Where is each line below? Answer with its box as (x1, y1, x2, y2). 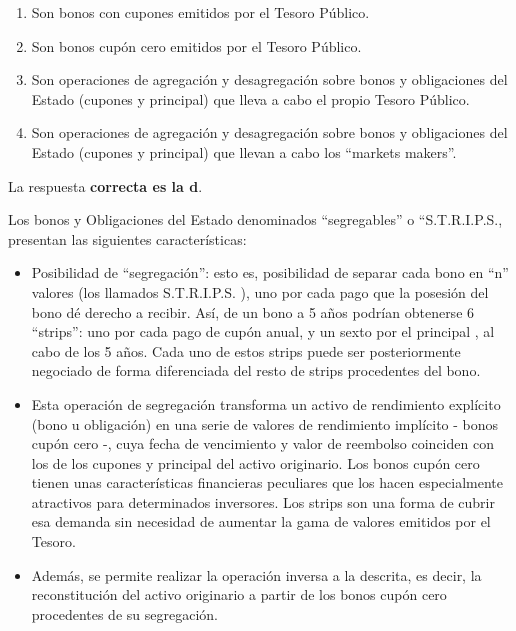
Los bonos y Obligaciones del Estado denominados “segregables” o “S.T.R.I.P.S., (8, 209, 503, 230)
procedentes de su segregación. (31, 603, 218, 624)
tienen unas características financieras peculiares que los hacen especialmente (31, 472, 503, 493)
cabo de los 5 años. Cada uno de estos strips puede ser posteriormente (31, 340, 461, 361)
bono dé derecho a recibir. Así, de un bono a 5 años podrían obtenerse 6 (31, 301, 475, 322)
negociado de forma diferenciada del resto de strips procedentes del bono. (31, 360, 481, 381)
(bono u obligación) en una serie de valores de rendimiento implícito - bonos (31, 413, 499, 434)
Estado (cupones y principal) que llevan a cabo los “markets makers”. (31, 141, 457, 162)
